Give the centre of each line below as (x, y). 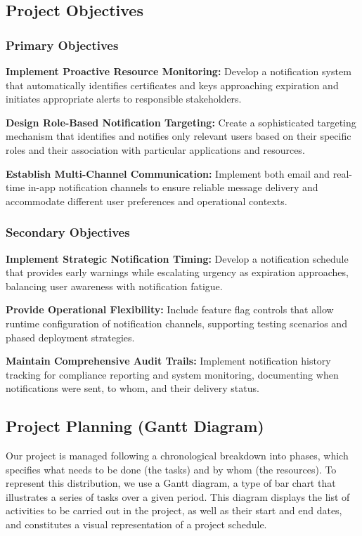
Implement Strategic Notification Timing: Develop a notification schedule (177, 258)
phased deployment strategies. (70, 337)
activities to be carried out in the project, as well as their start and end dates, (174, 510)
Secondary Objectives (68, 232)
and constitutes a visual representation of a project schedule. (136, 524)
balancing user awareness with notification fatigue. (114, 286)
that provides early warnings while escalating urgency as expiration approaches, (177, 272)
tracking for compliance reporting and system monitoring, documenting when (172, 374)
